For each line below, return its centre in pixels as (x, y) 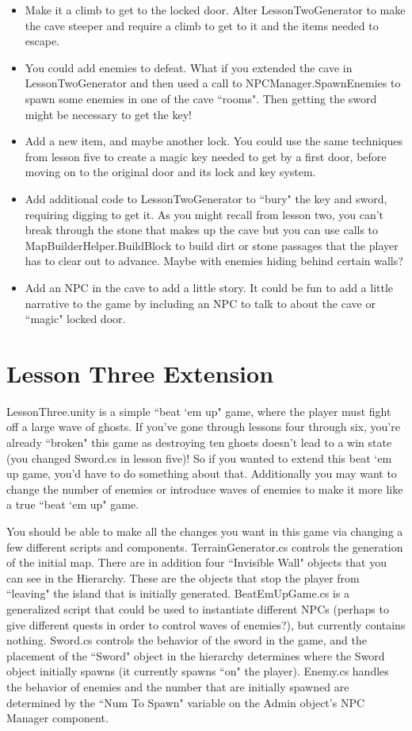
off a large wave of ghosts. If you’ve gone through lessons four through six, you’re (203, 427)
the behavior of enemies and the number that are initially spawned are (178, 686)
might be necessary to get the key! (108, 114)
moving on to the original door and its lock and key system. (170, 172)
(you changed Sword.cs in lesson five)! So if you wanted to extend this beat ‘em (199, 458)
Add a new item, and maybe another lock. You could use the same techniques (214, 141)
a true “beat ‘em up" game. (73, 504)
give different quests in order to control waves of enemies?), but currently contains (206, 624)
